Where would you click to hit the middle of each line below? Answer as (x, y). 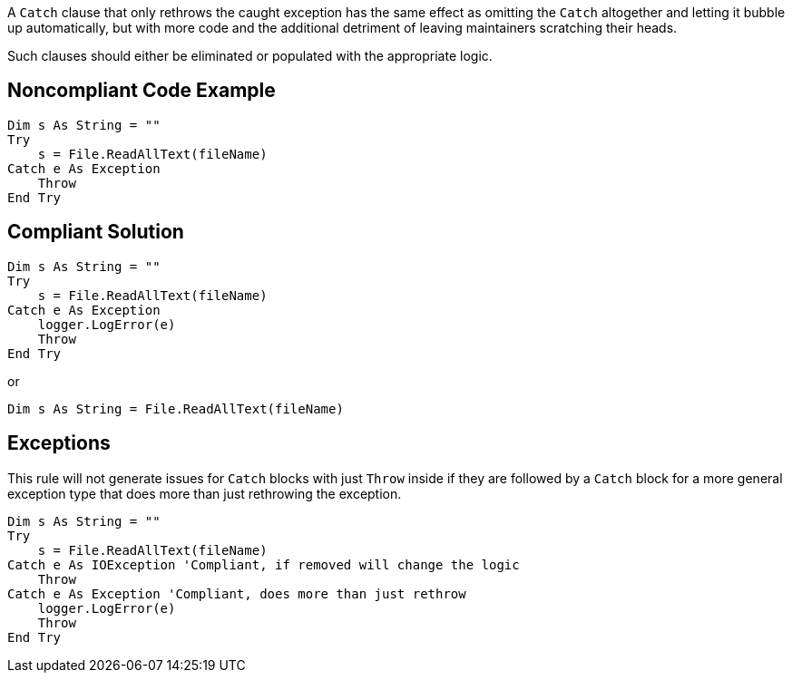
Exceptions (59, 443)
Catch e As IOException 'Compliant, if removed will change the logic (264, 564)
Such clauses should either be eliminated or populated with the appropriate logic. (250, 56)
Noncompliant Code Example (142, 91)
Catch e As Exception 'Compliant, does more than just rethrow (237, 593)
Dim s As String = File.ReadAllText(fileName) (176, 408)
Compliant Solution (96, 232)
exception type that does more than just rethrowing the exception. (205, 493)
